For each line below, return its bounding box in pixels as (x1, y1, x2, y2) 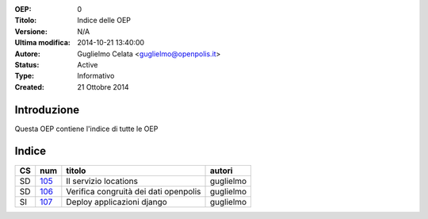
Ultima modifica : (14, 38, 71, 48)
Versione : (14, 26, 48, 36)
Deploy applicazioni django (66, 196, 168, 207)
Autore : (14, 48, 41, 59)
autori (209, 165, 233, 176)
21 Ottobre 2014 (77, 82, 130, 91)
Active (77, 60, 98, 69)
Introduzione (14, 103, 80, 117)
